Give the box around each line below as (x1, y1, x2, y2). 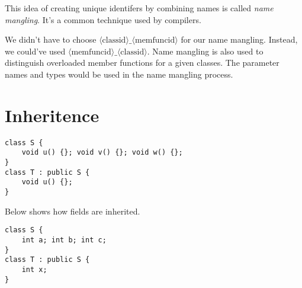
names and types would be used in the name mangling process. (5, 68, 233, 80)
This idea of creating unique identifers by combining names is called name (5, 2, 274, 14)
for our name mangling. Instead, (181, 33, 298, 46)
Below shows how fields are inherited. (5, 204, 140, 217)
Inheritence (5, 103, 99, 127)
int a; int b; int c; (21, 235, 107, 244)
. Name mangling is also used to (147, 44, 264, 57)
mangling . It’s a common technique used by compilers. (5, 13, 201, 25)
